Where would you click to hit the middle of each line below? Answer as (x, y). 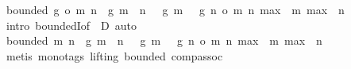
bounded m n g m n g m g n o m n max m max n (164, 40)
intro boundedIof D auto (71, 25)
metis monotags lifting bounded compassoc (114, 55)
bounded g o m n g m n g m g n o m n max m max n (175, 9)
